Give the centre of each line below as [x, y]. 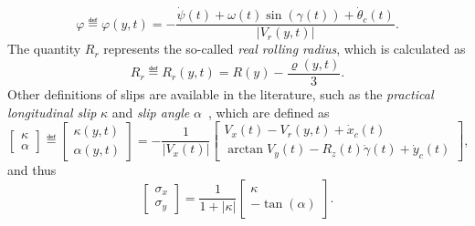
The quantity [44, 49]
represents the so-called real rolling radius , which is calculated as [285, 49]
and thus [32, 169]
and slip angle [151, 112]
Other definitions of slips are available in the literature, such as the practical [221, 93]
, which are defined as [269, 112]
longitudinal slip [52, 112]
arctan [246, 150]
